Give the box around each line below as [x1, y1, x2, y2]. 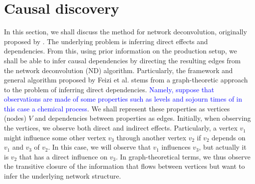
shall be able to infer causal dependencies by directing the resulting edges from [4, 55, 241, 65]
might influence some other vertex [4, 132, 106, 142]
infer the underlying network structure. [4, 171, 121, 181]
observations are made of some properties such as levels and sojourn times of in [4, 94, 242, 104]
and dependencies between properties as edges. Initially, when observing [35, 113, 251, 123]
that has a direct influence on [19, 151, 108, 161]
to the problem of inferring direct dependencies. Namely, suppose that [4, 84, 214, 94]
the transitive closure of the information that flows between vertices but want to [4, 161, 245, 171]
